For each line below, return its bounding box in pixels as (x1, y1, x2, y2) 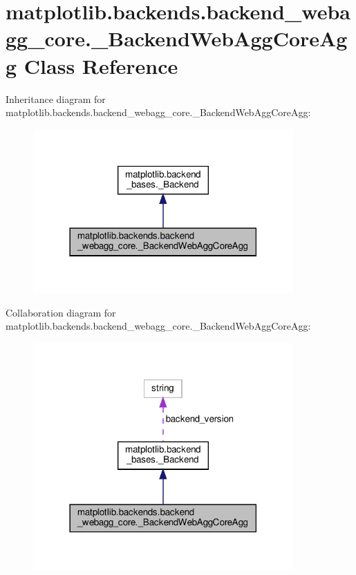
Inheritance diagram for (6, 91, 106, 106)
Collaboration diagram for (6, 305, 116, 319)
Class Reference (24, 51, 178, 79)
